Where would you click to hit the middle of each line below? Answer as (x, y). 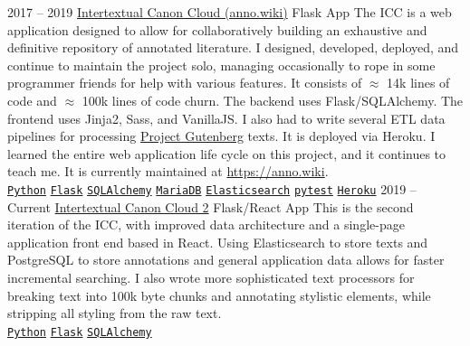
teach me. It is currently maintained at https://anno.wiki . (168, 171)
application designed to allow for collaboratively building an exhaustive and (217, 29)
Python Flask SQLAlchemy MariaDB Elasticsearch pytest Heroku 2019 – (212, 188)
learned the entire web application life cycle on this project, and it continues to (227, 153)
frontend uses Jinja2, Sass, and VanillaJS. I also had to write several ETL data (226, 118)
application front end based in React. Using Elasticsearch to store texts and (218, 242)
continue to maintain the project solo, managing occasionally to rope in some (221, 65)
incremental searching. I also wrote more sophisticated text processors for (211, 277)
